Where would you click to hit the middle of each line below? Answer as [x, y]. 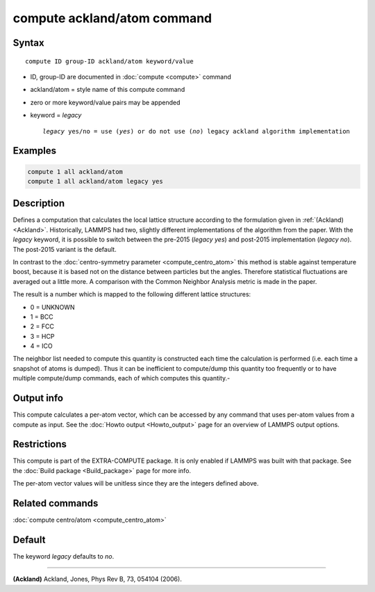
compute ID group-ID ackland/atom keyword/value [109, 61]
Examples [35, 151]
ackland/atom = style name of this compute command [108, 90]
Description [39, 203]
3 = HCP [42, 336]
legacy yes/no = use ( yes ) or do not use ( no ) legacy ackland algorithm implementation [197, 131]
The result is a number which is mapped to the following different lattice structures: [132, 294]
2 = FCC [42, 326]
